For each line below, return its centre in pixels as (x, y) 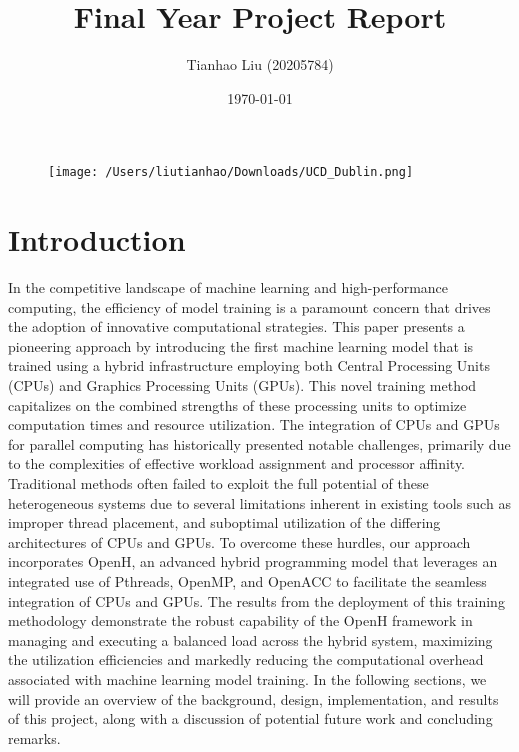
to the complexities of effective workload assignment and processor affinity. (237, 463)
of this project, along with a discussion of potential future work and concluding (250, 718)
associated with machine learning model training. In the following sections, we (247, 678)
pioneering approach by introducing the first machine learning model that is (241, 345)
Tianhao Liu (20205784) (260, 64)
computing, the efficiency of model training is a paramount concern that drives (249, 306)
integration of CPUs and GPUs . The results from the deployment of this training (256, 600)
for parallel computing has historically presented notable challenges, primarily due (259, 443)
